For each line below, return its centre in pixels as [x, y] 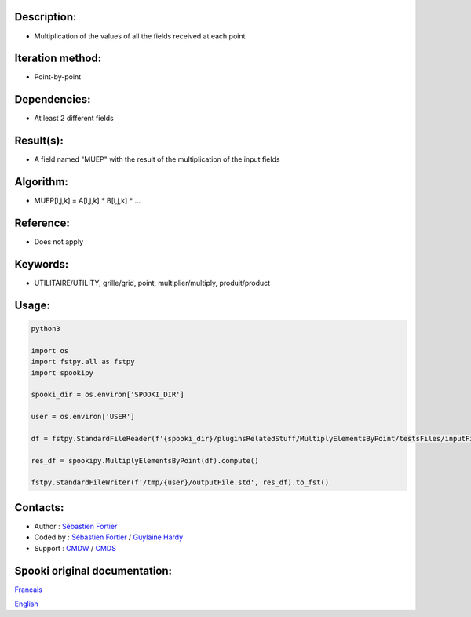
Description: [46, 17]
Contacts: [39, 507]
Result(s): [39, 141]
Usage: [33, 305]
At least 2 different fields [74, 119]
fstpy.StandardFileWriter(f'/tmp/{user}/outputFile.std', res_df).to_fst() [180, 482]
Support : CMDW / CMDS [75, 548]
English [26, 604]
